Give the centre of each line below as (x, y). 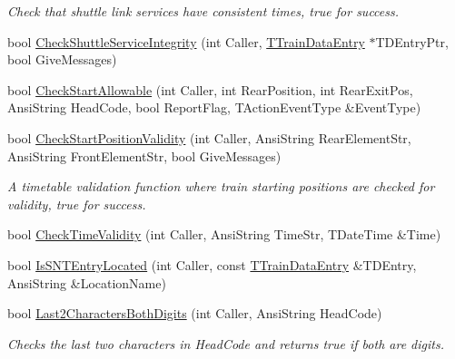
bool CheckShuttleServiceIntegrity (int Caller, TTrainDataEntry (186, 41)
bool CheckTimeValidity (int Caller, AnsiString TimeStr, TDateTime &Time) (224, 234)
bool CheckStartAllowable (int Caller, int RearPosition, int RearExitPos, (210, 89)
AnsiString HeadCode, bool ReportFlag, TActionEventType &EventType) (214, 107)
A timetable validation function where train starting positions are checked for (221, 186)
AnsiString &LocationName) (87, 282)
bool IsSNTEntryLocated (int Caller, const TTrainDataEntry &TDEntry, (212, 264)
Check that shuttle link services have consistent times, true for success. (203, 11)
